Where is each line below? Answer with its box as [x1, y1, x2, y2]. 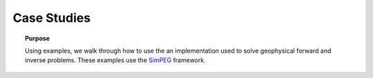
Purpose [25, 34, 50, 42]
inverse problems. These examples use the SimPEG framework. [25, 56, 207, 64]
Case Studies [12, 10, 91, 25]
